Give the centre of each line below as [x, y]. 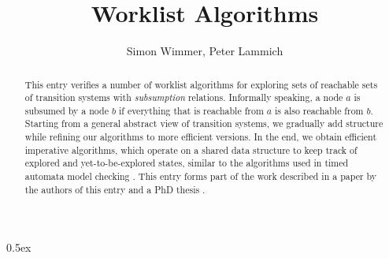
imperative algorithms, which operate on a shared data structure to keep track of [191, 150]
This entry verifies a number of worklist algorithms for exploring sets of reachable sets [201, 84]
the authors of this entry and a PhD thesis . [115, 189]
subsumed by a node [67, 110]
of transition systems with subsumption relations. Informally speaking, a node [184, 97]
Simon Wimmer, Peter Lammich [205, 51]
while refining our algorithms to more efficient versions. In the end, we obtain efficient [201, 137]
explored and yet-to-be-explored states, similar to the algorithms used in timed [187, 163]
